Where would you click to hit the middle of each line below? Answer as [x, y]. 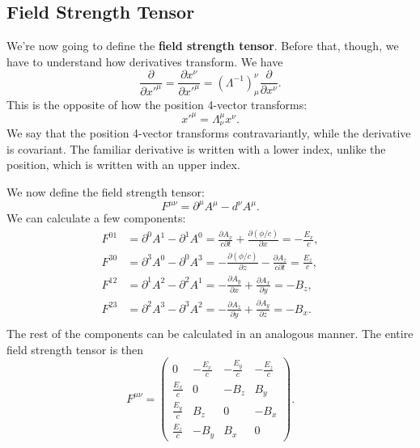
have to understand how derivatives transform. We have [145, 61]
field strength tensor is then [75, 349]
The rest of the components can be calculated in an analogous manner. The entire [210, 334]
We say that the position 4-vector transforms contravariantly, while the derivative [209, 133]
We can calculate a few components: [96, 218]
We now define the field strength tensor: [106, 191]
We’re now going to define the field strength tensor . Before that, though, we [203, 46]
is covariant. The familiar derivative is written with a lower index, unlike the [196, 148]
